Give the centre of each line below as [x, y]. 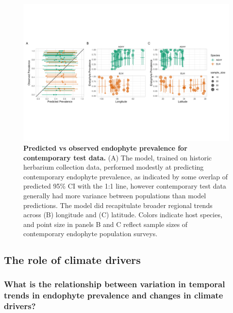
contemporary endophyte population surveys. [91, 234]
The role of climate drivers [72, 260]
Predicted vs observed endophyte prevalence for [105, 148]
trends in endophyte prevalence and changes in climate [114, 295]
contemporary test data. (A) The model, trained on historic [118, 157]
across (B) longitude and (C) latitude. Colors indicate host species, [123, 215]
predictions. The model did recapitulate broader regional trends [118, 205]
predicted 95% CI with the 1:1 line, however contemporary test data [125, 186]
